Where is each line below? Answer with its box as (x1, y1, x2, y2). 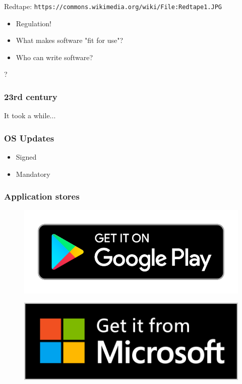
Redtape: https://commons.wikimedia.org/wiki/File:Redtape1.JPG (4, 1, 222, 11)
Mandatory (16, 168, 50, 179)
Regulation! (16, 18, 52, 28)
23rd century (4, 90, 57, 103)
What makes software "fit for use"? (16, 35, 123, 45)
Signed (16, 152, 37, 162)
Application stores (4, 190, 80, 203)
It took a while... (4, 110, 56, 121)
